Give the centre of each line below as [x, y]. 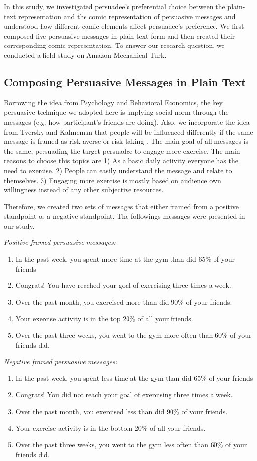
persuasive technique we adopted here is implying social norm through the [116, 112]
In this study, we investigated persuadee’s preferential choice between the [115, 6]
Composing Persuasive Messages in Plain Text [125, 81]
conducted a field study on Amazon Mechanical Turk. [85, 55]
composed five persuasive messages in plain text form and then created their [120, 35]
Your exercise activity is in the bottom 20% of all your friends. [110, 428]
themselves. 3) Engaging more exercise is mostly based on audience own [113, 180]
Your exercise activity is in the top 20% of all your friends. [104, 318]
